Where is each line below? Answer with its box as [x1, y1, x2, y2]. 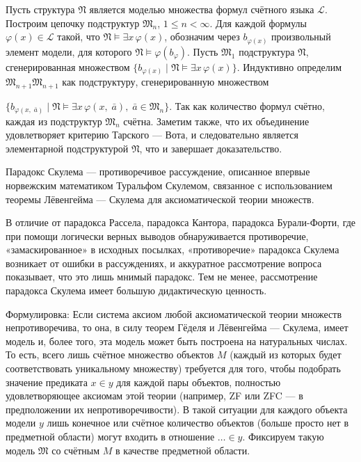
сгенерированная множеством [6, 59, 130, 74]
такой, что [57, 29, 100, 44]
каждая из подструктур [6, 113, 102, 128]
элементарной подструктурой [6, 141, 129, 155]
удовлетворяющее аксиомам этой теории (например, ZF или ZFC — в [6, 388, 303, 403]
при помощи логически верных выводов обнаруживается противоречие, [6, 228, 309, 243]
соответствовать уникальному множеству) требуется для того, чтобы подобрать [6, 361, 341, 376]
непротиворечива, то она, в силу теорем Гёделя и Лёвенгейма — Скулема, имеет [6, 320, 348, 335]
